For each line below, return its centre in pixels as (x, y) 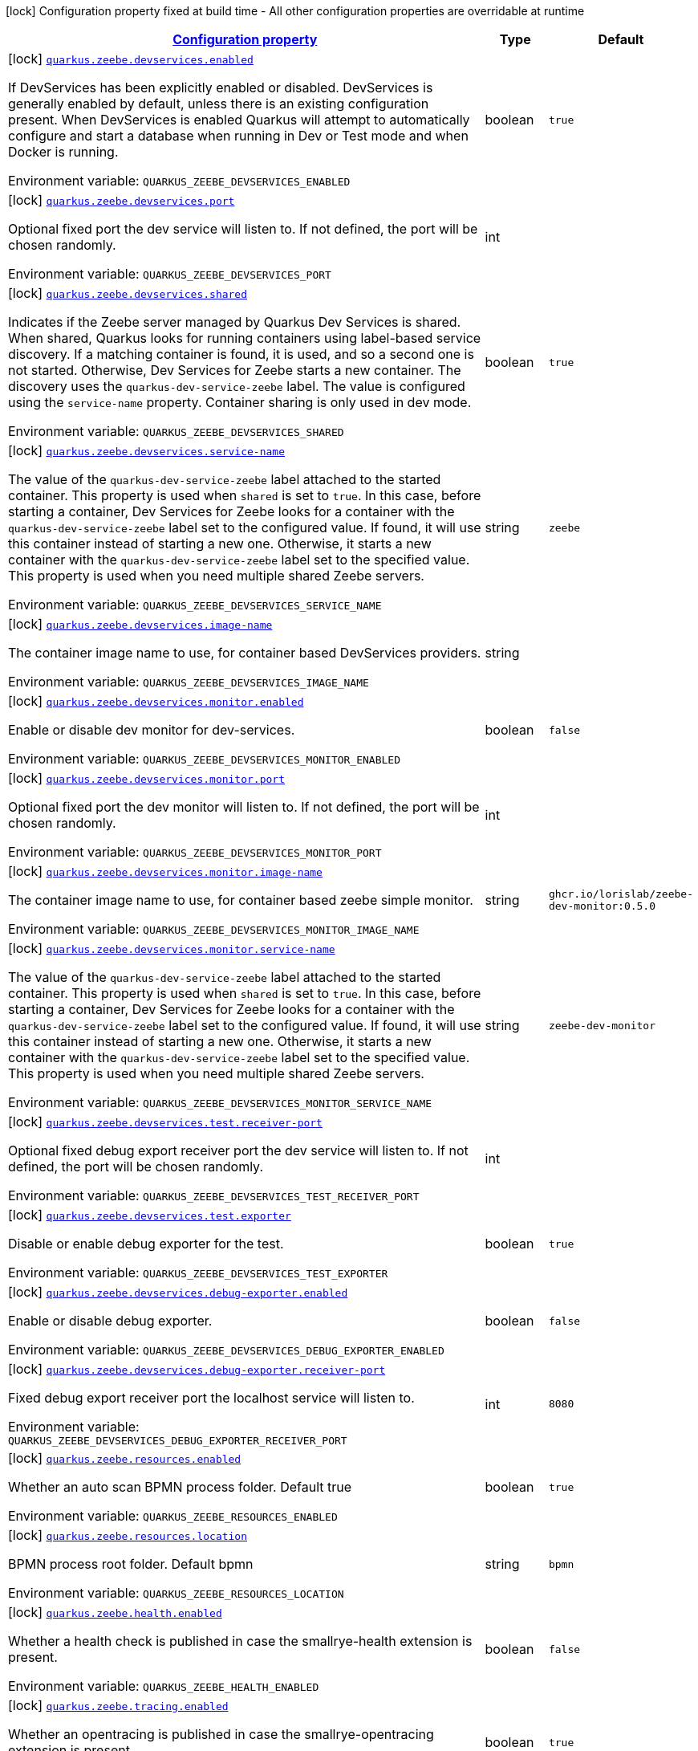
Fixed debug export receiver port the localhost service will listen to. (211, 1398)
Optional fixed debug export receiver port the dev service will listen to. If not (238, 1150)
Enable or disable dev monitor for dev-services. (152, 730)
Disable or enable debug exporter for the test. (146, 1244)
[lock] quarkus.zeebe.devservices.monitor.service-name (172, 948)
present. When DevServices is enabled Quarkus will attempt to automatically (239, 120)
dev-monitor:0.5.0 (602, 906)
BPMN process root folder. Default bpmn (131, 1564)
